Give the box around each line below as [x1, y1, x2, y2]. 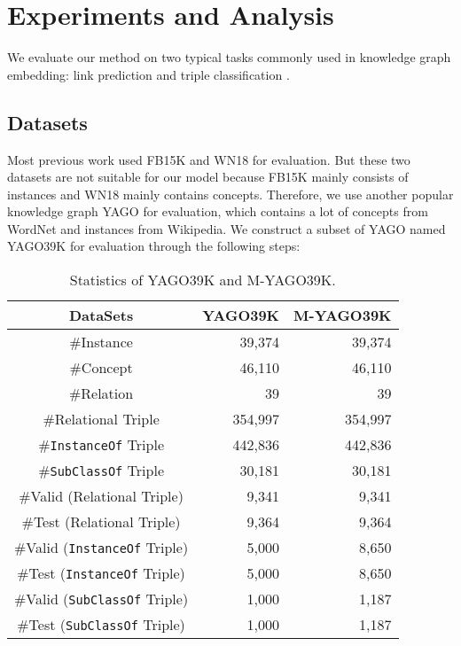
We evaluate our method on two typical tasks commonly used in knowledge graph [7, 48, 451, 66]
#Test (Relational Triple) [21, 511, 181, 533]
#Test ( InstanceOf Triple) [17, 563, 185, 584]
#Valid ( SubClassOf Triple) [14, 588, 189, 610]
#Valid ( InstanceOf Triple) [14, 537, 189, 558]
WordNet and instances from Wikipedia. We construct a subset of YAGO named [7, 219, 446, 237]
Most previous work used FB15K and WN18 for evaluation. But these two [7, 150, 410, 168]
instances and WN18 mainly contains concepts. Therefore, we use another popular [7, 184, 454, 203]
